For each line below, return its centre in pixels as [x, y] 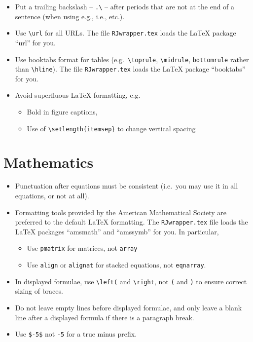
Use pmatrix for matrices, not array [82, 248]
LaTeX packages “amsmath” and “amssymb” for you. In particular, [117, 231]
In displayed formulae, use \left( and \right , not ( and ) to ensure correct [131, 281]
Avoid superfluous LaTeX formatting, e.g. [78, 95]
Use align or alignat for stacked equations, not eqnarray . [116, 265]
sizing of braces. [39, 291]
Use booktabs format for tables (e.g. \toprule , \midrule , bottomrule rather [132, 59]
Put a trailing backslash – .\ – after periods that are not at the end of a [125, 6]
